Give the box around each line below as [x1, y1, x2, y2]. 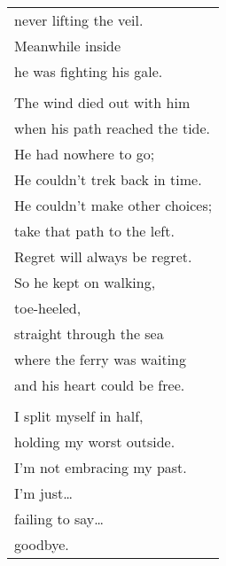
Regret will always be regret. [14, 246, 192, 267]
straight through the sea [14, 323, 164, 344]
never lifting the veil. [14, 10, 144, 30]
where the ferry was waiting [14, 349, 186, 369]
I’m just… [14, 483, 73, 503]
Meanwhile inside [14, 35, 121, 56]
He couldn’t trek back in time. [14, 169, 202, 190]
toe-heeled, [14, 298, 82, 318]
